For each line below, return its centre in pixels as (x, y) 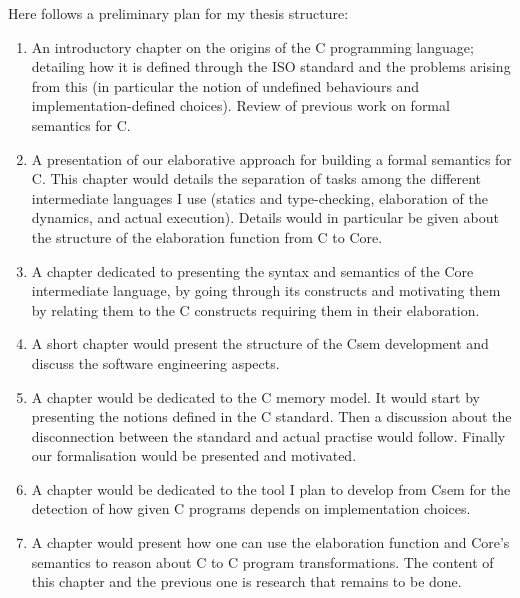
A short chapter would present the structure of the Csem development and (260, 343)
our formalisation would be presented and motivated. (194, 455)
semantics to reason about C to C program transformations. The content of (262, 561)
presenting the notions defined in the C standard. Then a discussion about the (271, 416)
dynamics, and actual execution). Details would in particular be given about (265, 217)
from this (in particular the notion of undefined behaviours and (225, 85)
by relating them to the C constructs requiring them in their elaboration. (255, 309)
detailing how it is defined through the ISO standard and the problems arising (271, 66)
